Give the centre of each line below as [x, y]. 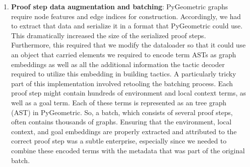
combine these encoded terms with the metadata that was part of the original [128, 150]
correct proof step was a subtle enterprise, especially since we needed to [119, 141]
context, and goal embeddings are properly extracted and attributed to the [124, 131]
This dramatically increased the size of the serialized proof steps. [109, 35]
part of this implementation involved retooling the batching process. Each [122, 83]
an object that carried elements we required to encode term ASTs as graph [124, 54]
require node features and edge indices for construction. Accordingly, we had [126, 16]
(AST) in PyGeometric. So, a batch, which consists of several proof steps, [122, 112]
